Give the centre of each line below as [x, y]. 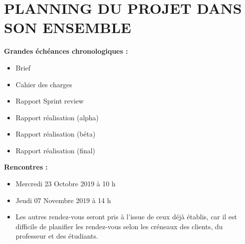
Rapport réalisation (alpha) [57, 117]
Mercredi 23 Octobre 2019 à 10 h [65, 184]
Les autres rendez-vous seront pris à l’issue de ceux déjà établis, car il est [126, 217]
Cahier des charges [44, 84]
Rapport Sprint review [50, 101]
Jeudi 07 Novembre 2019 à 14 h [63, 200]
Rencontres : [26, 167]
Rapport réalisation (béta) [56, 134]
